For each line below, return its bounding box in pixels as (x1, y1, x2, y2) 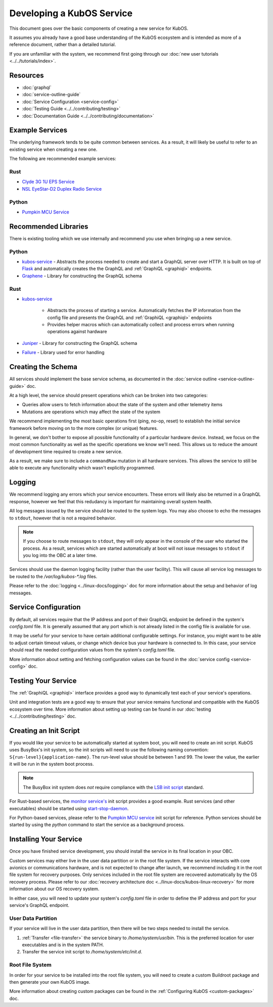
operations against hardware (47, 329, 107, 335)
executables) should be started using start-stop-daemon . (9, 805, 129, 811)
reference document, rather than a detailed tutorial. (9, 41, 116, 48)
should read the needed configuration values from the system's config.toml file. (9, 647, 175, 653)
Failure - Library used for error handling (22, 349, 105, 356)
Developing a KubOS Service (9, 8, 133, 19)
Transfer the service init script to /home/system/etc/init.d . (22, 949, 143, 955)
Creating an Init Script (9, 726, 80, 735)
